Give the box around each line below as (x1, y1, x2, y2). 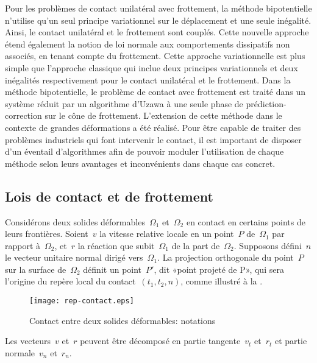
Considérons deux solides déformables (5, 215, 145, 228)
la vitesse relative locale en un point (99, 227, 234, 240)
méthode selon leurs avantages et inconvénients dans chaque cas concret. (5, 157, 276, 169)
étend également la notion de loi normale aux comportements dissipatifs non (5, 37, 290, 50)
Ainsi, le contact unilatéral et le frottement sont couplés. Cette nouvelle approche (5, 26, 309, 38)
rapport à (5, 239, 41, 252)
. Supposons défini (233, 239, 302, 252)
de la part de (171, 239, 220, 252)
